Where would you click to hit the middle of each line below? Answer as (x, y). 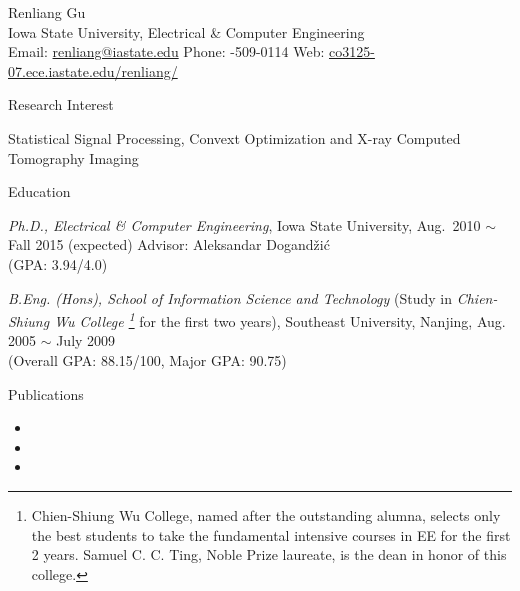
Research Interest (61, 104)
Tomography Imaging (73, 157)
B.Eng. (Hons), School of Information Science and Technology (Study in (230, 297)
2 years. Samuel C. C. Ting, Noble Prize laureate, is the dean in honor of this (269, 554)
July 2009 (86, 340)
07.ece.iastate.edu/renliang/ (93, 70)
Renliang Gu (47, 12)
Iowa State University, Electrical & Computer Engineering (186, 31)
